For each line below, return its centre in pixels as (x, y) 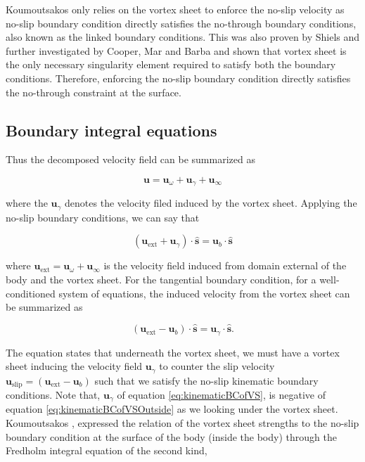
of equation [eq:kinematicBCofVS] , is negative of (222, 394)
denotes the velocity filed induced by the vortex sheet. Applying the (211, 203)
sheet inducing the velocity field (74, 366)
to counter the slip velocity (217, 366)
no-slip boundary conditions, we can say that (103, 217)
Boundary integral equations (111, 130)
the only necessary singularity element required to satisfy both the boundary (171, 64)
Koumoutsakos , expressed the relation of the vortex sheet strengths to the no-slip (182, 423)
